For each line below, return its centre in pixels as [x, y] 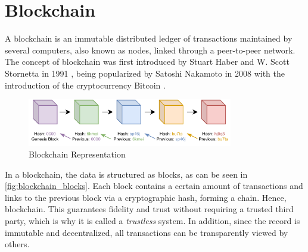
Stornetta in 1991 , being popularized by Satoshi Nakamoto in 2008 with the [145, 73]
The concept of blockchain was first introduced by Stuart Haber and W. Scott [147, 62]
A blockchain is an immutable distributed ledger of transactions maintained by [149, 38]
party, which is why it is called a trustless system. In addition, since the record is [153, 221]
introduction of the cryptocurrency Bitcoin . [85, 85]
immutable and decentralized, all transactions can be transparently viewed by [147, 232]
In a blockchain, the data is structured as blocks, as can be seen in [126, 174]
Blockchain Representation [77, 154]
